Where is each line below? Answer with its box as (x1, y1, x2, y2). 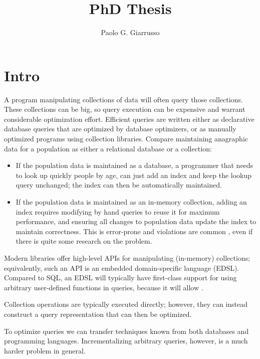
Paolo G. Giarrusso (101, 27, 160, 38)
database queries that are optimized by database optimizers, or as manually (4, 123, 236, 134)
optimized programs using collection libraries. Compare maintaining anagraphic (4, 133, 248, 144)
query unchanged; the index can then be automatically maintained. (16, 179, 222, 190)
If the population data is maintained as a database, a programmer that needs (16, 160, 253, 170)
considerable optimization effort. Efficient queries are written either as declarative (4, 113, 254, 124)
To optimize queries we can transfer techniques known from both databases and (4, 325, 249, 336)
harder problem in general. (4, 345, 86, 355)
